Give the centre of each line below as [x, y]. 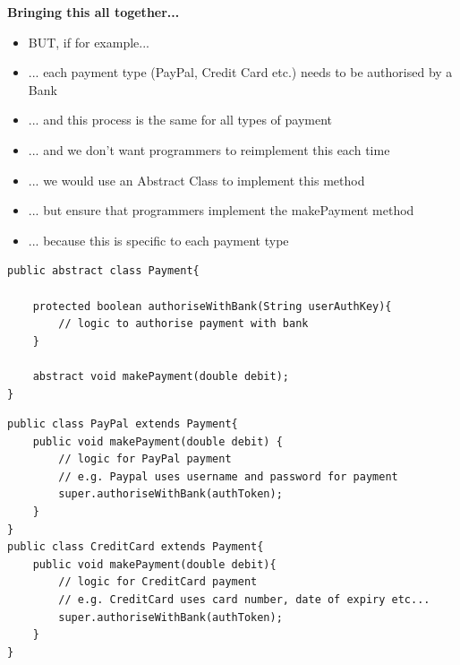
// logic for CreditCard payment [158, 582]
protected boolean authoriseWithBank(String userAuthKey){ [212, 306]
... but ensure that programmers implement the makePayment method [221, 210]
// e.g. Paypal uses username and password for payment [228, 476]
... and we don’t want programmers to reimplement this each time [209, 149]
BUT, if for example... [89, 42]
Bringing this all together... [94, 12]
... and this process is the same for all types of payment [180, 120]
